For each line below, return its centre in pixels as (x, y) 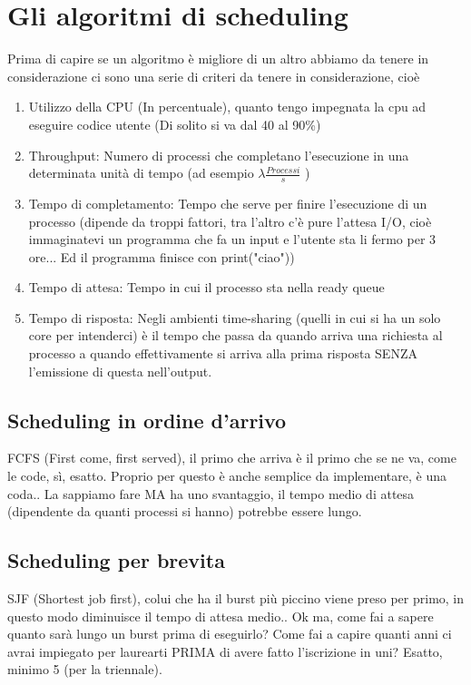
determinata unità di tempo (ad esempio (141, 173)
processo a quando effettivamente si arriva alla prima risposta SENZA (223, 353)
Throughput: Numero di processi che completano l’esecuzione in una (219, 155)
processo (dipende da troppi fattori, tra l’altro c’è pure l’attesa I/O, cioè (230, 221)
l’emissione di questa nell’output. (120, 371)
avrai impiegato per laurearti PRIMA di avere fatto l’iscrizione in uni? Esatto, (225, 651)
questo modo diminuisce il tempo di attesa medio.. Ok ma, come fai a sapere (221, 616)
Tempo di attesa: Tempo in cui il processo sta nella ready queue (206, 287)
